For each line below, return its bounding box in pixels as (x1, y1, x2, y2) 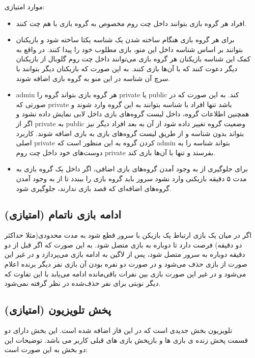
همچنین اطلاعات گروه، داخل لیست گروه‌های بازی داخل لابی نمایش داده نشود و (16, 109, 249, 119)
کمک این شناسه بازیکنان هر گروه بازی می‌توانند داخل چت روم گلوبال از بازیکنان (16, 54, 251, 64)
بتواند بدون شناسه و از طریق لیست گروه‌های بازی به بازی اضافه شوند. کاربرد (16, 128, 244, 138)
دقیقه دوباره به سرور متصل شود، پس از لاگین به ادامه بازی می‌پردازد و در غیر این (4, 249, 245, 259)
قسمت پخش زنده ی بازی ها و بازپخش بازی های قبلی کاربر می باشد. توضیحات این (4, 334, 248, 345)
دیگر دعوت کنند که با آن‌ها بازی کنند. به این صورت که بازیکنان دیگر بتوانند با (16, 63, 238, 73)
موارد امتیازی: (4, 1, 45, 11)
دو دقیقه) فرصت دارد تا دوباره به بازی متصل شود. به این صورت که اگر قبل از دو (4, 239, 242, 249)
